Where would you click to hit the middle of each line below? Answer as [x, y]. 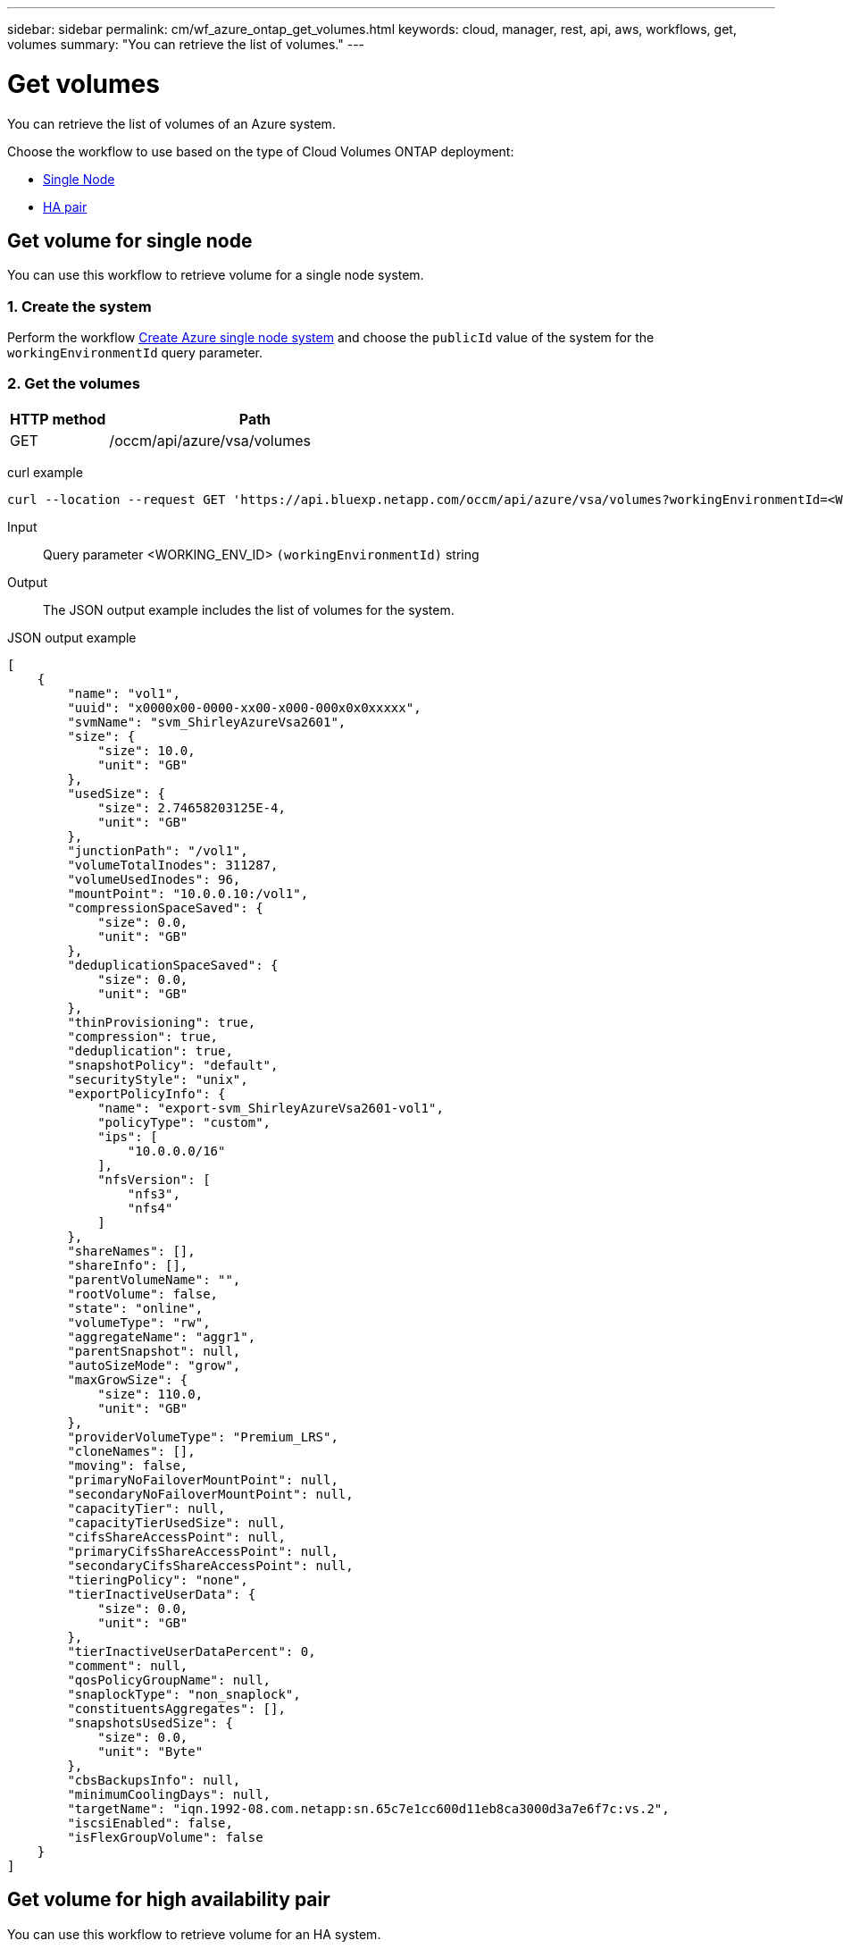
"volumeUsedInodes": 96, [154, 879]
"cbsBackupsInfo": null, [154, 1780]
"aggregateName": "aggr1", [162, 1336]
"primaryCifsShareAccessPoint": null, [203, 1551]
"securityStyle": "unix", [158, 1079]
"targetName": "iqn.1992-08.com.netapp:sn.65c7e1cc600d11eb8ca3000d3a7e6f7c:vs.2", [368, 1808]
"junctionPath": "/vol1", [158, 850]
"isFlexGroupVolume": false [165, 1837]
